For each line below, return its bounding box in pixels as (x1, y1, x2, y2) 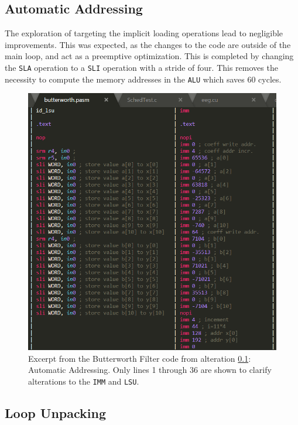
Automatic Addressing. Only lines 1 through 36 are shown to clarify (28, 364, 272, 376)
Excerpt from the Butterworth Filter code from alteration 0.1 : (28, 352, 251, 364)
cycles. (258, 73, 282, 85)
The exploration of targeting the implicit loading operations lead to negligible (5, 27, 283, 39)
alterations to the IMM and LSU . (28, 375, 139, 388)
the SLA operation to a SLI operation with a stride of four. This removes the (5, 61, 278, 73)
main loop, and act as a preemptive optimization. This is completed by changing (5, 50, 294, 62)
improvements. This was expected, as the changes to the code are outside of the (5, 38, 291, 50)
